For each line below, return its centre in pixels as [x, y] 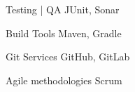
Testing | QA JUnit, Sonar [63, 9]
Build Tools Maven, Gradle [64, 33]
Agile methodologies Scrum [64, 80]
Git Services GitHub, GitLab [68, 57]
